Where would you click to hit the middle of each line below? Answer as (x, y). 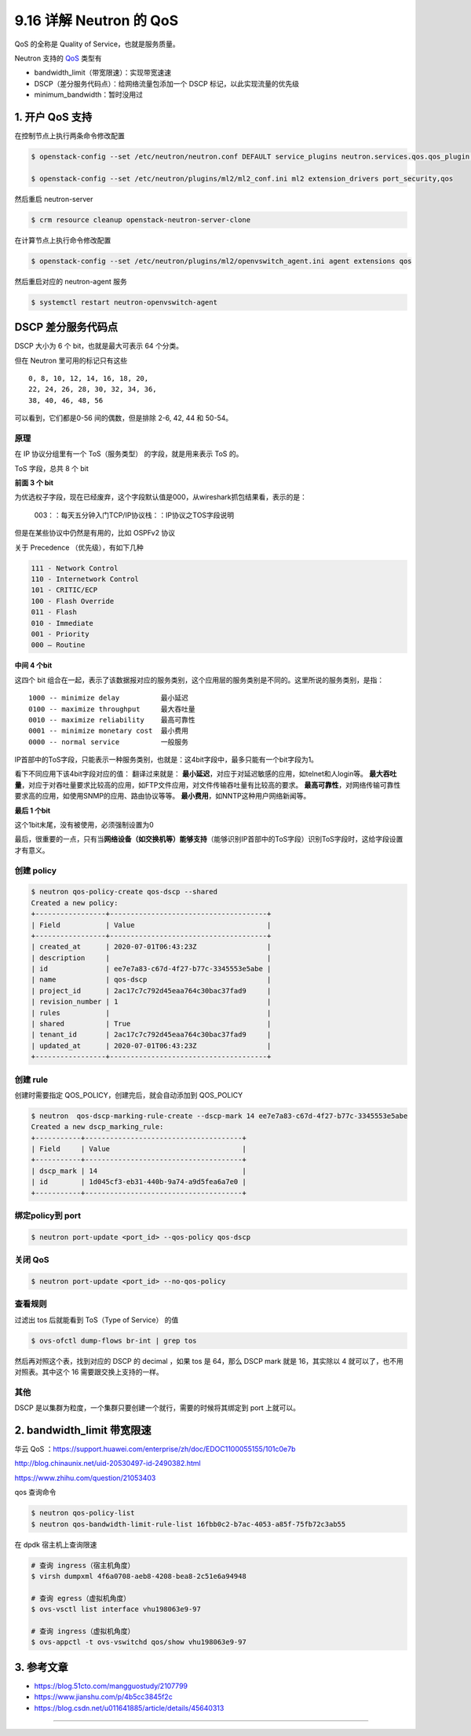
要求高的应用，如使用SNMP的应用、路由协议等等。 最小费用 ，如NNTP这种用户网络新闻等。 (162, 796)
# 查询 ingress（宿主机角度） (83, 1565)
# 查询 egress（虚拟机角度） (81, 1598)
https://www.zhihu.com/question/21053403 (85, 1478)
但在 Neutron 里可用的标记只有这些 (71, 360)
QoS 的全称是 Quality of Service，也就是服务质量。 (97, 44)
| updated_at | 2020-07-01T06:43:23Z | (151, 1045)
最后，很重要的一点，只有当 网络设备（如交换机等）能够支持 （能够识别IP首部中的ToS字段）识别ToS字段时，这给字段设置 (209, 839)
